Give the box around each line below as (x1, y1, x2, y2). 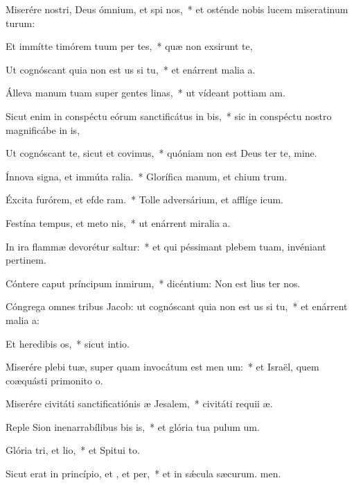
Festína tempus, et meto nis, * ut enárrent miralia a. (6, 215, 231, 230)
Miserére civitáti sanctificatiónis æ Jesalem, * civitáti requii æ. (6, 396, 273, 411)
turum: (6, 15, 35, 30)
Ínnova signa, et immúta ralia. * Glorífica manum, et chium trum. (6, 169, 287, 183)
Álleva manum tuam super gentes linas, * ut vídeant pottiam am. (6, 85, 285, 100)
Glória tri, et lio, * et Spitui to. (6, 443, 140, 457)
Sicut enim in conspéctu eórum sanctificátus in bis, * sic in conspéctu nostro (6, 108, 332, 123)
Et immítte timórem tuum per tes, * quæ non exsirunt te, (6, 39, 253, 53)
